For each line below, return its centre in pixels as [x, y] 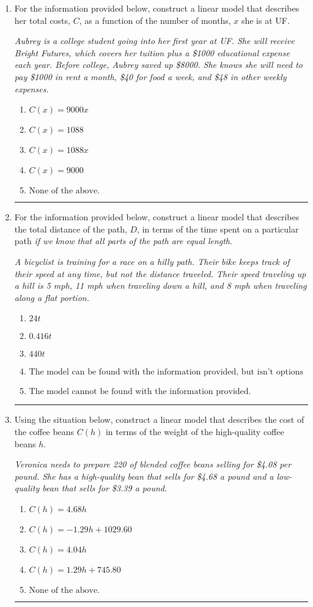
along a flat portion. [52, 297]
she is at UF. [265, 20]
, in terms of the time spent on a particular [218, 229]
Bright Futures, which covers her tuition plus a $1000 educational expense [152, 52]
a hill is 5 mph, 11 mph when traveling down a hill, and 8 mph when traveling [160, 285]
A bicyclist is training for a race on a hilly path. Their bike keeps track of [152, 261]
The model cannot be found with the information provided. [140, 392]
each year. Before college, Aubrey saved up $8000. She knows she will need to [158, 65]
